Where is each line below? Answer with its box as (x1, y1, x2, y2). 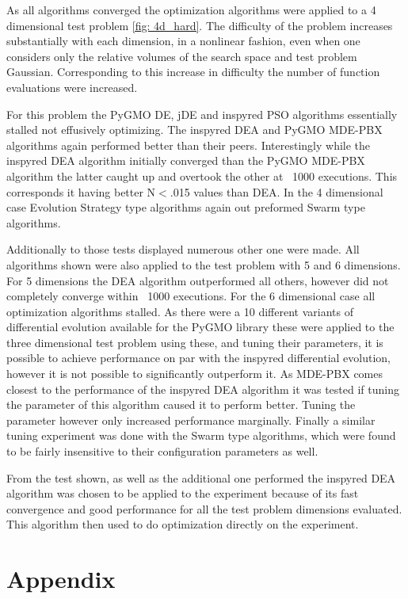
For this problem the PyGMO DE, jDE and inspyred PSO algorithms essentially (6, 105, 398, 122)
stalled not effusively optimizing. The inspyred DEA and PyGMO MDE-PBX (6, 121, 383, 138)
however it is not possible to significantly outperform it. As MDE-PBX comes (6, 365, 383, 382)
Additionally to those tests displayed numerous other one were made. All (6, 241, 360, 258)
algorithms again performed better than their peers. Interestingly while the (6, 136, 371, 153)
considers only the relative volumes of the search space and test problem (6, 48, 357, 64)
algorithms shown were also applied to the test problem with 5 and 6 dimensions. (6, 256, 401, 273)
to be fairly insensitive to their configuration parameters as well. (6, 443, 318, 460)
